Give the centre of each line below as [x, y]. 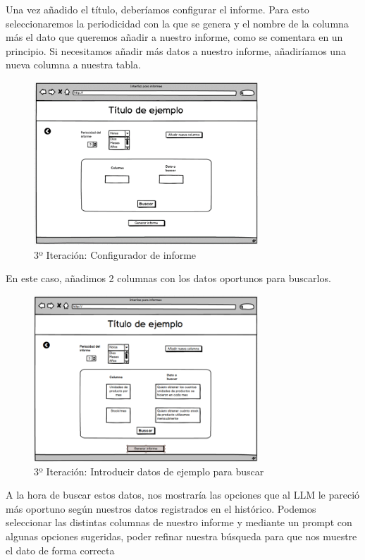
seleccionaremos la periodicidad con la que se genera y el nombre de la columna [177, 23]
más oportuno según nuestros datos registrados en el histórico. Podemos [161, 508]
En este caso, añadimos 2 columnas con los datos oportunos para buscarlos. [168, 278]
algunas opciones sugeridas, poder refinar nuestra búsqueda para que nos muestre [181, 536]
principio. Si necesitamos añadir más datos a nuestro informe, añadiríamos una [176, 50]
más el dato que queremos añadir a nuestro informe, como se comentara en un [174, 37]
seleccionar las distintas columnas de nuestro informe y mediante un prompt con [179, 522]
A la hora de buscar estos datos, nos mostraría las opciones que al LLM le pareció [183, 495]
